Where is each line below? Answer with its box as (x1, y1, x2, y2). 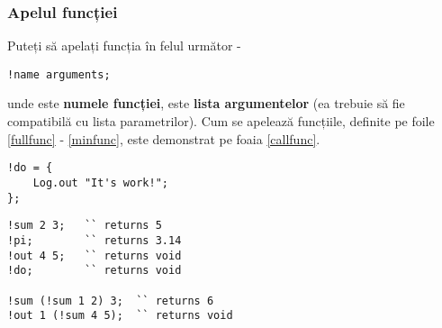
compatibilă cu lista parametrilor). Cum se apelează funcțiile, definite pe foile (7, 112, 435, 131)
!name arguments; (7, 68, 111, 81)
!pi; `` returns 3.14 (7, 233, 182, 247)
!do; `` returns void (7, 264, 182, 278)
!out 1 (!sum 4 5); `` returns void (7, 309, 233, 323)
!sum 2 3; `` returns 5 (7, 219, 162, 232)
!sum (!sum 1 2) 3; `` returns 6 (7, 294, 214, 307)
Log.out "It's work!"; (32, 176, 168, 189)
